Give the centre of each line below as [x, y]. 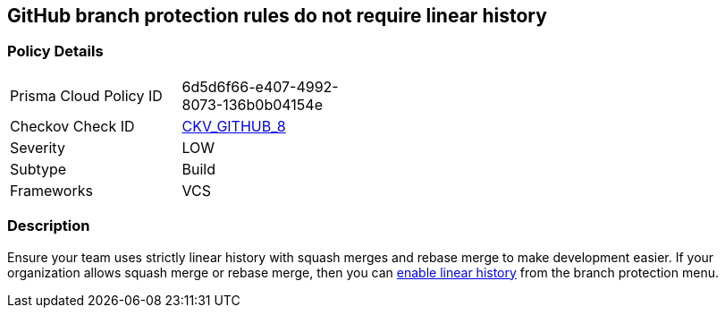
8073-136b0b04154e [252, 104]
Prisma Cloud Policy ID [86, 95]
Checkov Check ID [72, 126]
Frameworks [51, 190]
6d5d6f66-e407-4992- [260, 86]
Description [49, 226]
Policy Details [55, 51]
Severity [38, 147]
